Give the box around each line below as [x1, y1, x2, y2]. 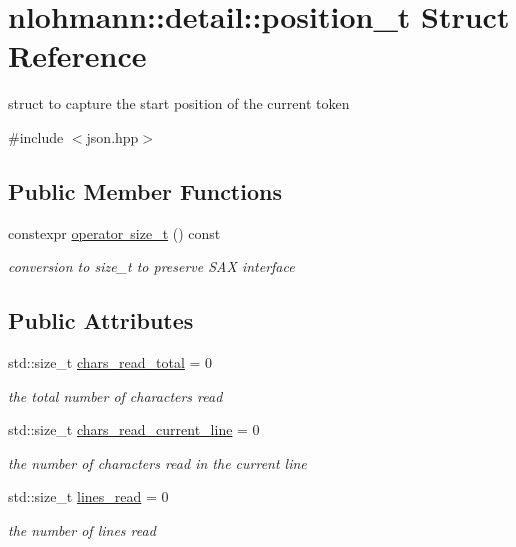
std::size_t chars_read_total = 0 [8, 352, 213, 373]
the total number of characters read [8, 385, 223, 406]
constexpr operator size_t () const [8, 222, 221, 243]
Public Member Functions [8, 175, 282, 206]
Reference [8, 35, 147, 76]
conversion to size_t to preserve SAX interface [8, 256, 295, 277]
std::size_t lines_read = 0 [8, 486, 169, 507]
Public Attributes [8, 305, 194, 336]
